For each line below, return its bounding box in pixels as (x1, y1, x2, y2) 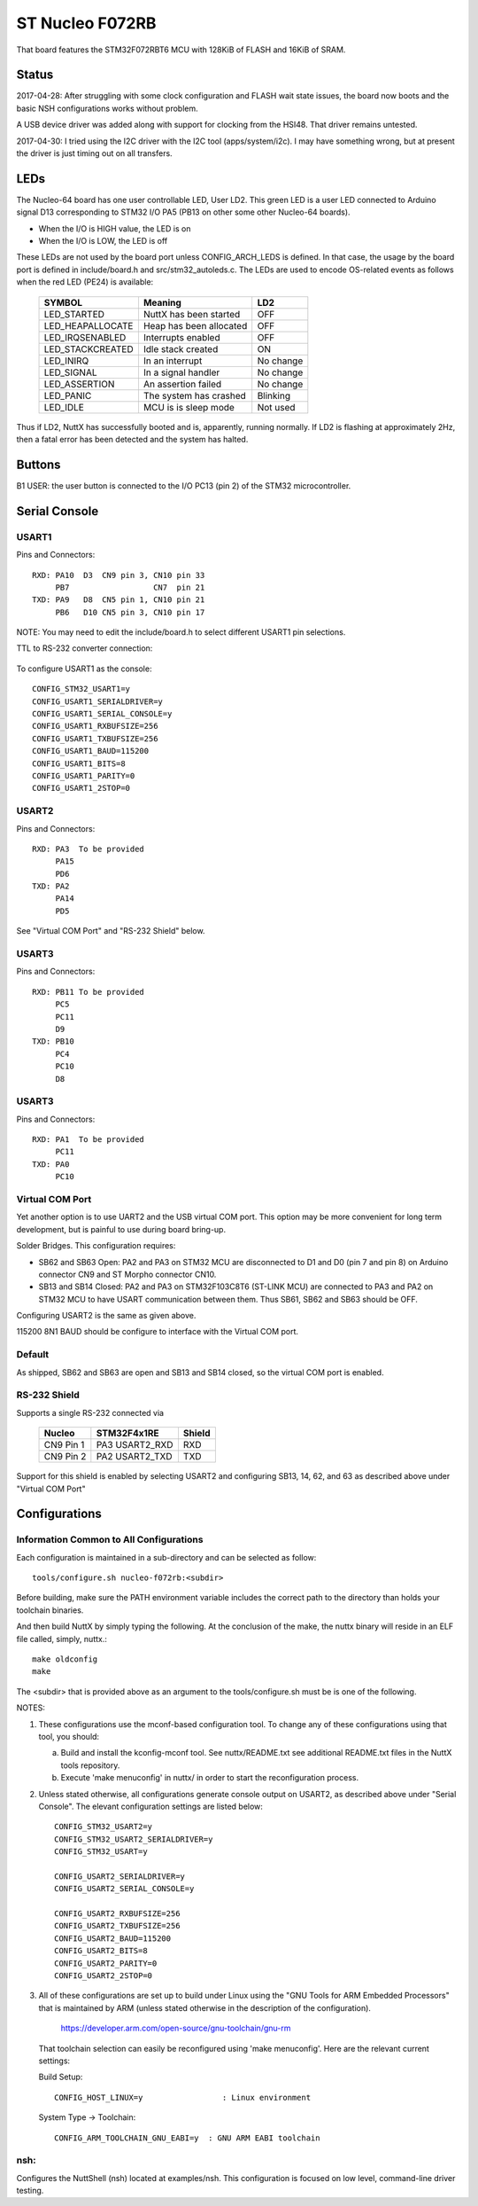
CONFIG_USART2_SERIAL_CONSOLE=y (54, 1884, 195, 1894)
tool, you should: (38, 1731, 100, 1741)
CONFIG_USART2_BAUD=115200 (54, 1933, 172, 1944)
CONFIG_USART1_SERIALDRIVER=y (32, 696, 164, 707)
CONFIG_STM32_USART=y (54, 1847, 148, 1857)
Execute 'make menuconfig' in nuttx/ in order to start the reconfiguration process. (60, 1772, 358, 1783)
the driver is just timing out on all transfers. (16, 148, 173, 159)
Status (16, 67, 54, 82)
